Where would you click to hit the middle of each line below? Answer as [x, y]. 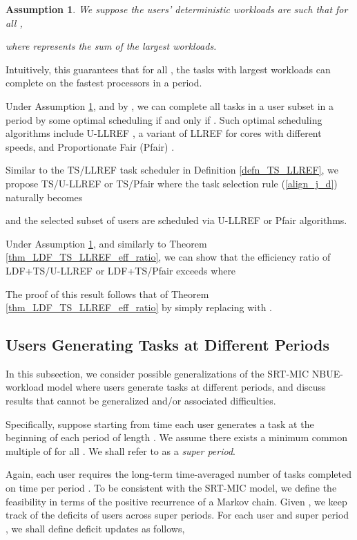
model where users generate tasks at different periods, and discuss [186, 387]
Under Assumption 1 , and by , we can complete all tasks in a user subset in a [170, 105]
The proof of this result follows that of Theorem [107, 294]
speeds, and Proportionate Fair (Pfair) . [90, 146]
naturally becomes [44, 197]
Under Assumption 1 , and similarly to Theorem [106, 243]
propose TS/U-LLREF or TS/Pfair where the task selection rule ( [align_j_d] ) [172, 183]
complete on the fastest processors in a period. [104, 83]
